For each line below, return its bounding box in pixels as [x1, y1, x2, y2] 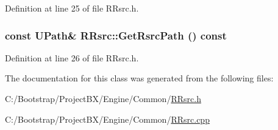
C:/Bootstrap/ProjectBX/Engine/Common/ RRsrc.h [5, 92, 201, 104]
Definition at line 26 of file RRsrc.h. [5, 51, 139, 64]
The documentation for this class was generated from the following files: [5, 72, 274, 84]
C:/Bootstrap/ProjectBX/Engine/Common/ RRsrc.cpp [5, 112, 210, 125]
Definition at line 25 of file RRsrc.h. [5, 2, 139, 14]
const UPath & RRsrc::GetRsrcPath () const [5, 27, 227, 43]
